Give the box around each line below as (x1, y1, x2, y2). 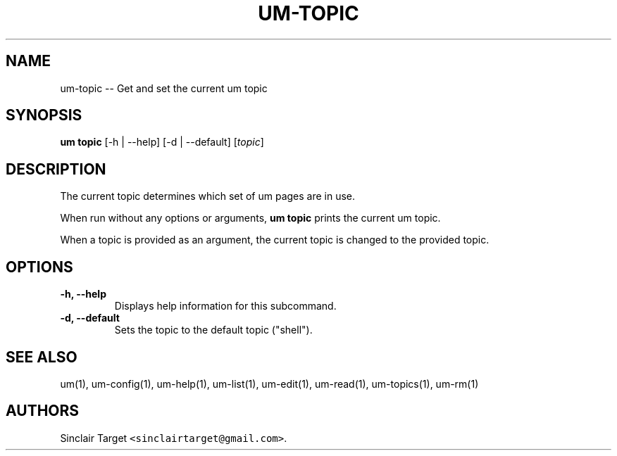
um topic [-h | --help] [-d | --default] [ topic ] (60, 136, 264, 148)
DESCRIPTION (6, 160, 106, 178)
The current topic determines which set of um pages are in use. (60, 190, 356, 203)
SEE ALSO (6, 348, 77, 366)
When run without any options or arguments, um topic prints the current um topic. (60, 212, 441, 224)
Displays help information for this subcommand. (114, 300, 337, 312)
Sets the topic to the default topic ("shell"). (114, 324, 313, 336)
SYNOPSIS (6, 106, 82, 125)
